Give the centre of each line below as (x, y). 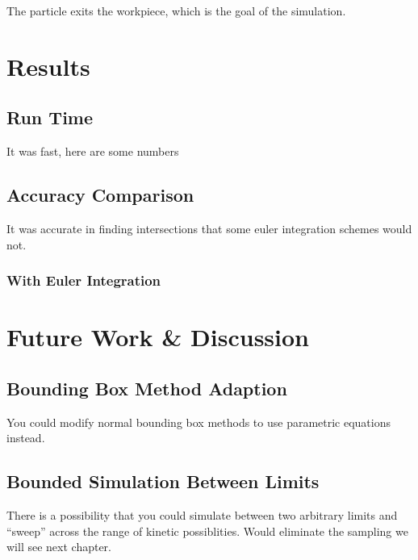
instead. (26, 438)
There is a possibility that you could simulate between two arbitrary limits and (202, 514)
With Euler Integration (84, 280)
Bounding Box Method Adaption (147, 388)
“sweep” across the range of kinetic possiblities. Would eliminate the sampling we (207, 531)
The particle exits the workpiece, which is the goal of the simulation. (176, 10)
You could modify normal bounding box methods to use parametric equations (199, 422)
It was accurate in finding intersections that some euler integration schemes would (209, 228)
